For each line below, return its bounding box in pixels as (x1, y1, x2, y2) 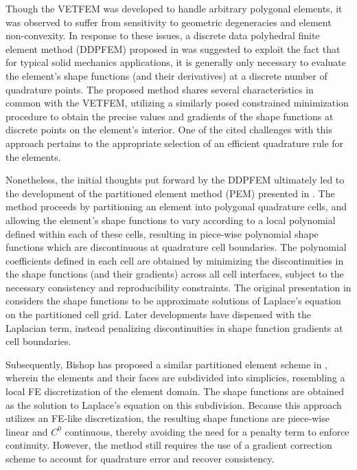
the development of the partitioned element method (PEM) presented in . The (5, 186, 335, 200)
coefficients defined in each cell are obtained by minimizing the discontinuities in (5, 253, 344, 267)
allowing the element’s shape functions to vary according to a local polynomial (5, 212, 336, 227)
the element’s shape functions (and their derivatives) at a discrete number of (5, 68, 327, 82)
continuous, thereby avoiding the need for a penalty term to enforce (65, 424, 349, 438)
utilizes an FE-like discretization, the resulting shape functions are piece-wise (5, 411, 330, 425)
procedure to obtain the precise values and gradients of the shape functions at (5, 109, 334, 123)
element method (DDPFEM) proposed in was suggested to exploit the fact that (5, 41, 341, 56)
